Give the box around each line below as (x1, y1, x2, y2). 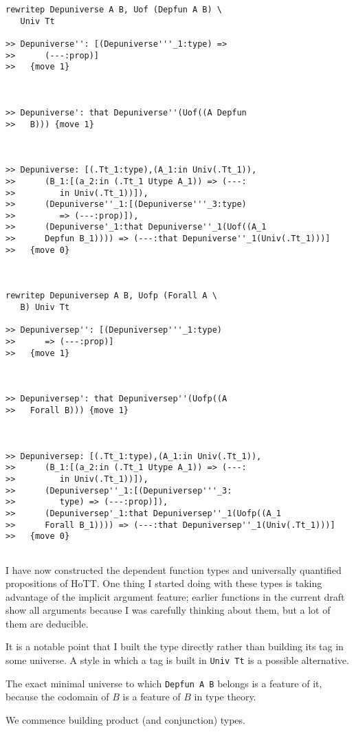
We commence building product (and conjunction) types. (5, 712, 245, 727)
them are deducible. (5, 616, 89, 630)
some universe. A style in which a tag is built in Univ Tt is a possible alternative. (5, 653, 349, 667)
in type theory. (194, 689, 256, 704)
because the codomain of (5, 689, 109, 704)
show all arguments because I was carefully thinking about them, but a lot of (5, 603, 331, 617)
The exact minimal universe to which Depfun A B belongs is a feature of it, (5, 676, 322, 690)
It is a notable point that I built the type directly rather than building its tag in (5, 639, 344, 654)
